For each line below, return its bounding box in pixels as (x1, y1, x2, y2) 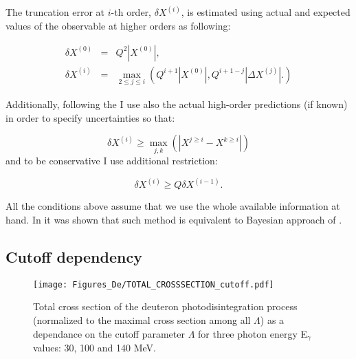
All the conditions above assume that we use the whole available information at (5, 199, 340, 213)
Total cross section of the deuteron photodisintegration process (33, 299, 298, 314)
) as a (260, 312, 285, 327)
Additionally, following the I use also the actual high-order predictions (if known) (5, 96, 348, 111)
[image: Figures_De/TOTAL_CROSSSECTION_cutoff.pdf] (33, 279, 274, 290)
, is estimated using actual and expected (181, 5, 351, 19)
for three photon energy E (198, 326, 308, 340)
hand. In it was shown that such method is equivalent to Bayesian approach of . (5, 212, 342, 226)
